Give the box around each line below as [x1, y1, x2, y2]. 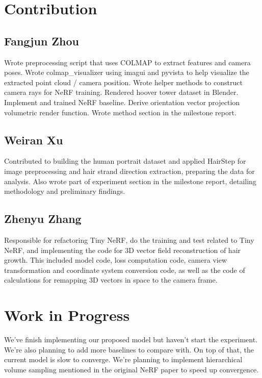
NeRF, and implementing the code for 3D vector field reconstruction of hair [4, 244, 241, 255]
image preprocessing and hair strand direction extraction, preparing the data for [4, 165, 255, 176]
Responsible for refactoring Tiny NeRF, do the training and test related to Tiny [4, 234, 254, 245]
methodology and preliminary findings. [4, 186, 125, 196]
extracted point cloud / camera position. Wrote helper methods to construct [4, 77, 243, 87]
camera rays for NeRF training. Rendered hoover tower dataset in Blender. [4, 87, 239, 97]
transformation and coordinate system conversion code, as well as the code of [4, 264, 245, 275]
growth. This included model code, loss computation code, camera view [4, 255, 227, 265]
